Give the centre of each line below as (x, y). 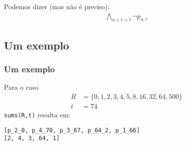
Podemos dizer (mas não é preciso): (57, 6)
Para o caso (21, 87)
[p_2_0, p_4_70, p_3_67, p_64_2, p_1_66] (72, 130)
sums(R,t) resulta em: (37, 115)
